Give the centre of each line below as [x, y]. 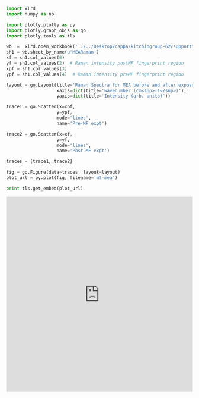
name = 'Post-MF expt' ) [83, 151]
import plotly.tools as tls [41, 36]
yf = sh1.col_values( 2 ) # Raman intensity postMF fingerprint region [95, 63]
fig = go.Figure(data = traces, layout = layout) [63, 173]
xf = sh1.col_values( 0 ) [36, 58]
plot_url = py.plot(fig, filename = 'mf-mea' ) [62, 178]
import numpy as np [30, 14]
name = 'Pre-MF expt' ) [82, 123]
